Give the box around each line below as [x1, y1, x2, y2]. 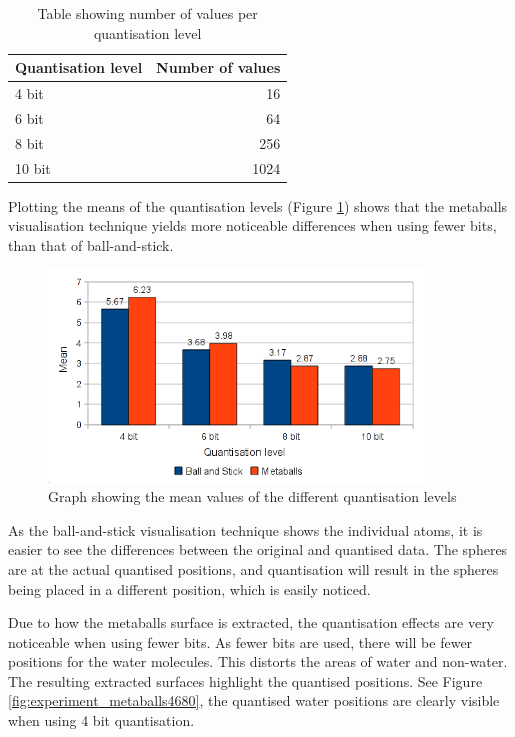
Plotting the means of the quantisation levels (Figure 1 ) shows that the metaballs [8, 195, 508, 216]
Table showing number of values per [37, 3, 258, 23]
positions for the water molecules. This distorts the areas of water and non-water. [8, 651, 508, 672]
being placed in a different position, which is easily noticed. [8, 578, 371, 599]
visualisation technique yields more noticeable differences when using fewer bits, [8, 215, 497, 236]
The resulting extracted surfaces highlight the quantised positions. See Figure [8, 670, 483, 691]
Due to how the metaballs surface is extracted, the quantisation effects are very [8, 612, 495, 633]
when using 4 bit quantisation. [8, 710, 195, 731]
